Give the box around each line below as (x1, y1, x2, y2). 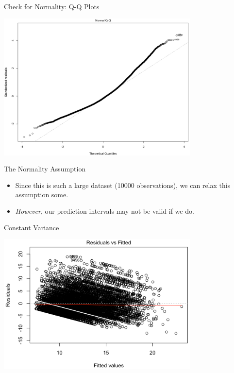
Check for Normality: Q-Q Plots (4, 1, 100, 11)
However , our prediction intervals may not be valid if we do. (15, 205, 194, 216)
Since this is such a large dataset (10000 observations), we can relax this (15, 180, 231, 190)
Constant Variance (4, 222, 59, 232)
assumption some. (15, 189, 68, 200)
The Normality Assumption (4, 164, 86, 174)
